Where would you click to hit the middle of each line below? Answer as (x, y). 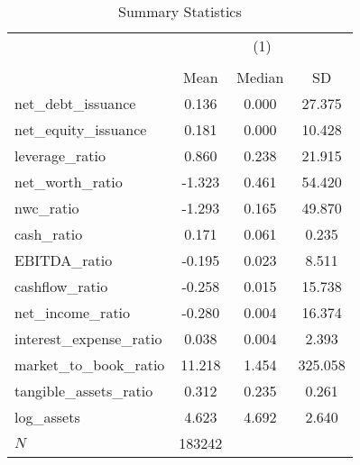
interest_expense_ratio (88, 338)
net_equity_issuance (81, 129)
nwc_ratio (47, 208)
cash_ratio (49, 234)
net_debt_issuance (75, 103)
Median (260, 77)
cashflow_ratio (61, 286)
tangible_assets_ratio (84, 391)
